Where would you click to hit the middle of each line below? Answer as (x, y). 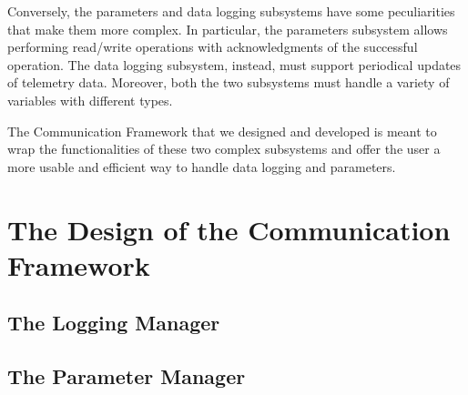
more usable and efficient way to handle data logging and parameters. (202, 166)
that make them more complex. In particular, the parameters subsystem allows (228, 29)
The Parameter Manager (127, 376)
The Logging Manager (114, 323)
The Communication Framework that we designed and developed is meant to (222, 131)
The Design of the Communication (229, 229)
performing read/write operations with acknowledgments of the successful (213, 47)
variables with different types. (90, 100)
